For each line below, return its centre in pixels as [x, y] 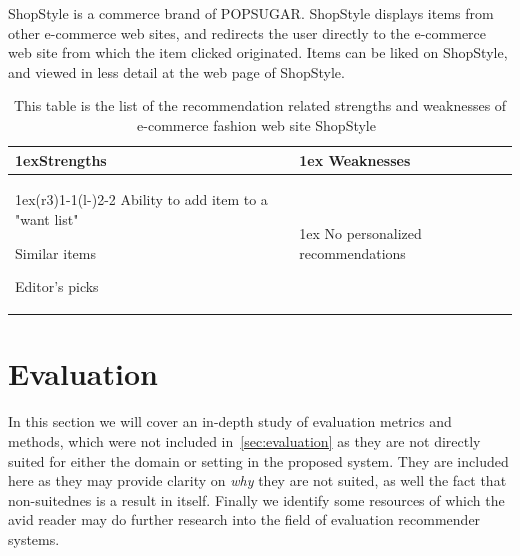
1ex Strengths [61, 159]
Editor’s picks [57, 286]
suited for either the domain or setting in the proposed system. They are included [258, 460]
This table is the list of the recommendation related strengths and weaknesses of [260, 105]
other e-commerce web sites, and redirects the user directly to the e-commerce [247, 32]
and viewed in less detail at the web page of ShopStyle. [176, 71]
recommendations [352, 252]
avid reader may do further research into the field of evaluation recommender [244, 519]
